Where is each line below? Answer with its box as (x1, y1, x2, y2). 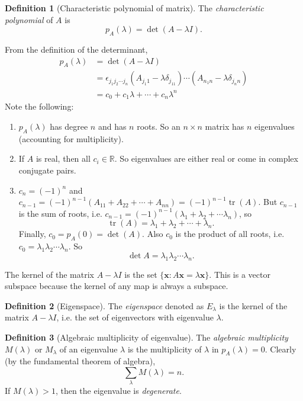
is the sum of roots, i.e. (18, 207, 102, 219)
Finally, (18, 227, 46, 240)
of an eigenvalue (59, 342, 118, 355)
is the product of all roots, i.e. (175, 227, 285, 240)
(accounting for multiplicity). (18, 132, 124, 145)
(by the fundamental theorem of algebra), (5, 355, 156, 367)
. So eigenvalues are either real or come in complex (114, 152, 298, 165)
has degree (50, 120, 88, 133)
